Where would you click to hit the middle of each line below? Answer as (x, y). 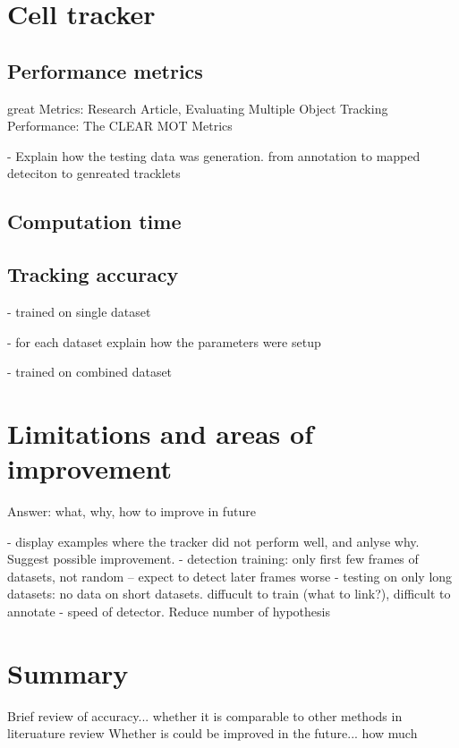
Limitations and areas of (160, 433)
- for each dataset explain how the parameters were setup (164, 341)
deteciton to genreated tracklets (94, 173)
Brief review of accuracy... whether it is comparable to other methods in (205, 715)
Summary (68, 672)
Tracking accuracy (93, 274)
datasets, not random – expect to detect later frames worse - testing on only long (230, 576)
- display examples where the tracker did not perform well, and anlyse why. (213, 541)
